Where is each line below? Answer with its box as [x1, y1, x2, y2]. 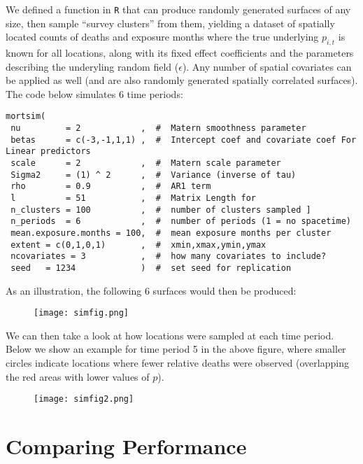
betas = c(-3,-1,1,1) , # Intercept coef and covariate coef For [10, 134, 357, 145]
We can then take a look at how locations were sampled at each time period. [6, 328, 334, 342]
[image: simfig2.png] [34, 394, 134, 405]
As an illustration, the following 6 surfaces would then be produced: [6, 283, 297, 297]
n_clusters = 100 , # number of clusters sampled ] [10, 204, 311, 215]
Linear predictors [6, 146, 91, 157]
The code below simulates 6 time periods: [6, 86, 183, 101]
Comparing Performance [6, 432, 247, 461]
